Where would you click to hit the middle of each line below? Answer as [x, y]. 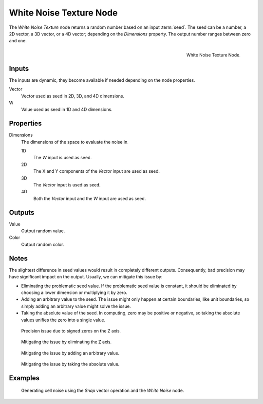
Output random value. [43, 231]
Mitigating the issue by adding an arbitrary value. [70, 353]
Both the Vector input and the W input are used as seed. [90, 198]
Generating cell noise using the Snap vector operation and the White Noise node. [103, 391]
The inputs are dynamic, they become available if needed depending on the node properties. [102, 80]
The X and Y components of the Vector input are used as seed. [97, 171]
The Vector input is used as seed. [67, 185]
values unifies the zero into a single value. [63, 320]
